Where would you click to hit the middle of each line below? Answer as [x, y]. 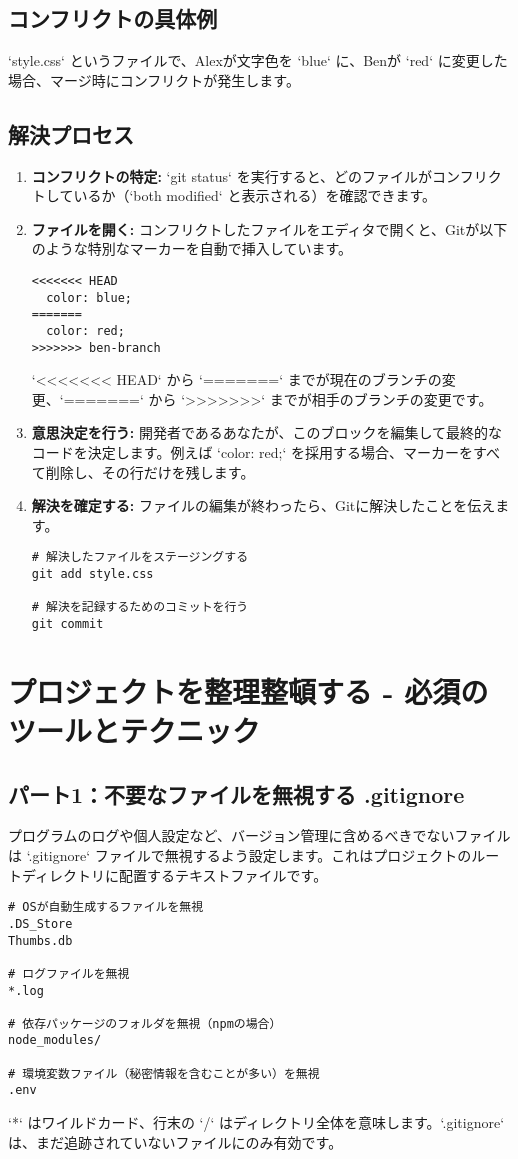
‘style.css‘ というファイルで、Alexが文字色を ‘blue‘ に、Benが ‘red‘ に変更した [258, 60]
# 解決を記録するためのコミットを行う [140, 607]
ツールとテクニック [134, 730]
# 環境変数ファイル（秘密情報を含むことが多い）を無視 [164, 1073]
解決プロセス [71, 133]
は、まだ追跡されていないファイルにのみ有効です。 [175, 1141]
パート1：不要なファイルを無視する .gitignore [236, 793]
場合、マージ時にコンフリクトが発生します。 [154, 79]
